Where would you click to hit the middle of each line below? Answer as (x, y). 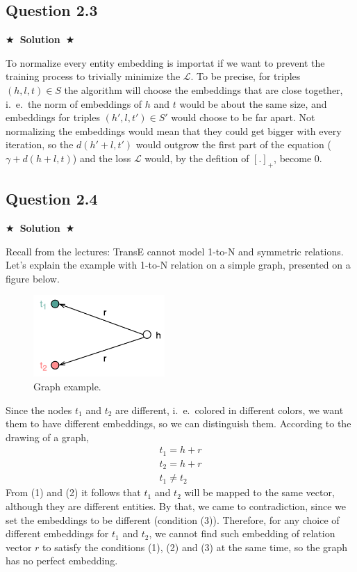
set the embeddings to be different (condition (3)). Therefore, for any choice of (173, 519)
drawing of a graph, (47, 437)
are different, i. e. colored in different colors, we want (230, 410)
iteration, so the (40, 144)
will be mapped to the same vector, (259, 492)
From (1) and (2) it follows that (73, 492)
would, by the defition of (197, 158)
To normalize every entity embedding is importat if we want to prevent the (165, 62)
